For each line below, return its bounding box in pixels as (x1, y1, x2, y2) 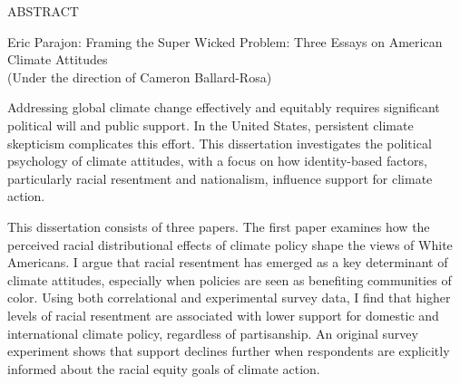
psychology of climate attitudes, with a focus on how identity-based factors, (7, 151, 427, 170)
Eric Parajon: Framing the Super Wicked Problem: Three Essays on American (7, 32, 443, 51)
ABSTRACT (7, 2, 79, 20)
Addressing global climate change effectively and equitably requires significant (7, 98, 440, 117)
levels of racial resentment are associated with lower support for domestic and (7, 305, 439, 324)
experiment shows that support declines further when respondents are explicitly (7, 341, 450, 360)
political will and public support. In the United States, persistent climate (7, 115, 414, 134)
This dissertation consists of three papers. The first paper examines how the (7, 216, 430, 235)
